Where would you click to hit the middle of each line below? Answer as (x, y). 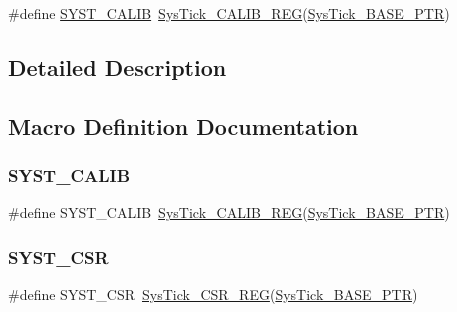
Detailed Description (117, 66)
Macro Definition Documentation (183, 125)
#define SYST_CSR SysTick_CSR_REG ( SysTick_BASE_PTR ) (213, 294)
